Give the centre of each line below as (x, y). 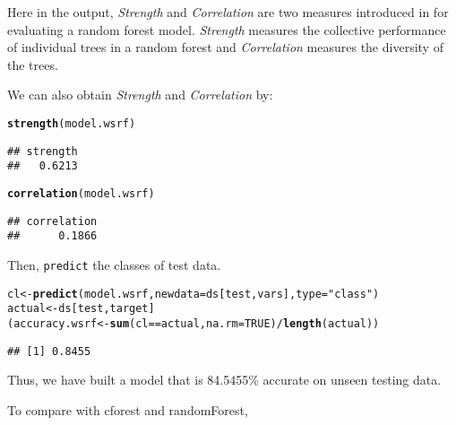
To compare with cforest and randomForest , (128, 409)
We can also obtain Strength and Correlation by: (140, 95)
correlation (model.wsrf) (81, 193)
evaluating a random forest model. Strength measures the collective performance (227, 29)
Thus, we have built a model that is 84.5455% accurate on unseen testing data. (224, 380)
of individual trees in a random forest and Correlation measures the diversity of (225, 47)
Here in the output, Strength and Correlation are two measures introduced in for (228, 12)
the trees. (33, 64)
